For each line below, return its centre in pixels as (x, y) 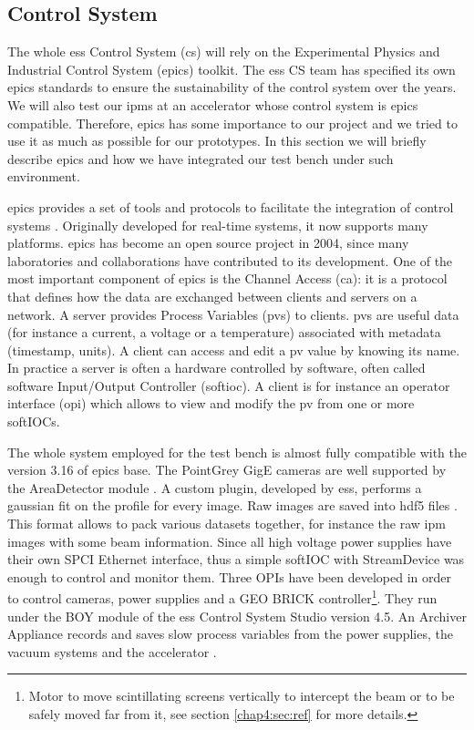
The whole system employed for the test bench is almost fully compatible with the (237, 452)
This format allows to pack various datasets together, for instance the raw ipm (227, 524)
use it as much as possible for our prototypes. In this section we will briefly (217, 141)
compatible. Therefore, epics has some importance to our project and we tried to (232, 123)
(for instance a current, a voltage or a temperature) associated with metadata (224, 332)
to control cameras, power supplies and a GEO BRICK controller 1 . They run (222, 597)
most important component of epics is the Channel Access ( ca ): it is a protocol (227, 278)
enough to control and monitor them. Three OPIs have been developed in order (229, 576)
